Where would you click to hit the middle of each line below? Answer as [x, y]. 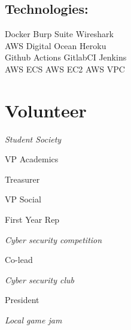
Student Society [33, 139]
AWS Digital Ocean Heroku [56, 45]
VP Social [23, 199]
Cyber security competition [54, 239]
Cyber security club [39, 279]
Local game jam [33, 320]
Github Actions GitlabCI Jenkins [66, 57]
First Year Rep [32, 220]
